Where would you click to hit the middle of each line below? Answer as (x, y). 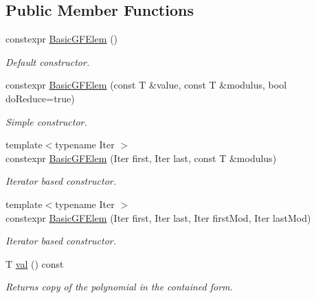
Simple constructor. (46, 121)
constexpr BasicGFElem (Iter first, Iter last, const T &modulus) (141, 158)
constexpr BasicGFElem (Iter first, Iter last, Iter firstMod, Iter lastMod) (158, 217)
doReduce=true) (40, 98)
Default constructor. (48, 61)
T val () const (35, 263)
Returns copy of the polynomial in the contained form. (119, 287)
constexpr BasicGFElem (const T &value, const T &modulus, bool (146, 85)
